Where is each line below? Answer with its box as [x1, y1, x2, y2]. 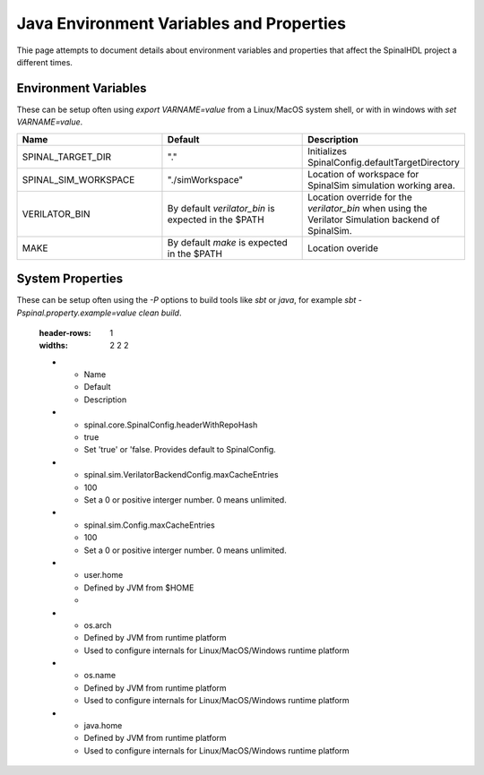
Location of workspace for [307, 168, 419, 180]
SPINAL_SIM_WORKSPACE [22, 173, 135, 185]
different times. [16, 56, 73, 67]
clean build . [138, 307, 182, 318]
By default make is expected [167, 236, 289, 248]
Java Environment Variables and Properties [16, 13, 347, 33]
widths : [39, 340, 69, 351]
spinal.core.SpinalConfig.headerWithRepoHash [83, 419, 258, 430]
